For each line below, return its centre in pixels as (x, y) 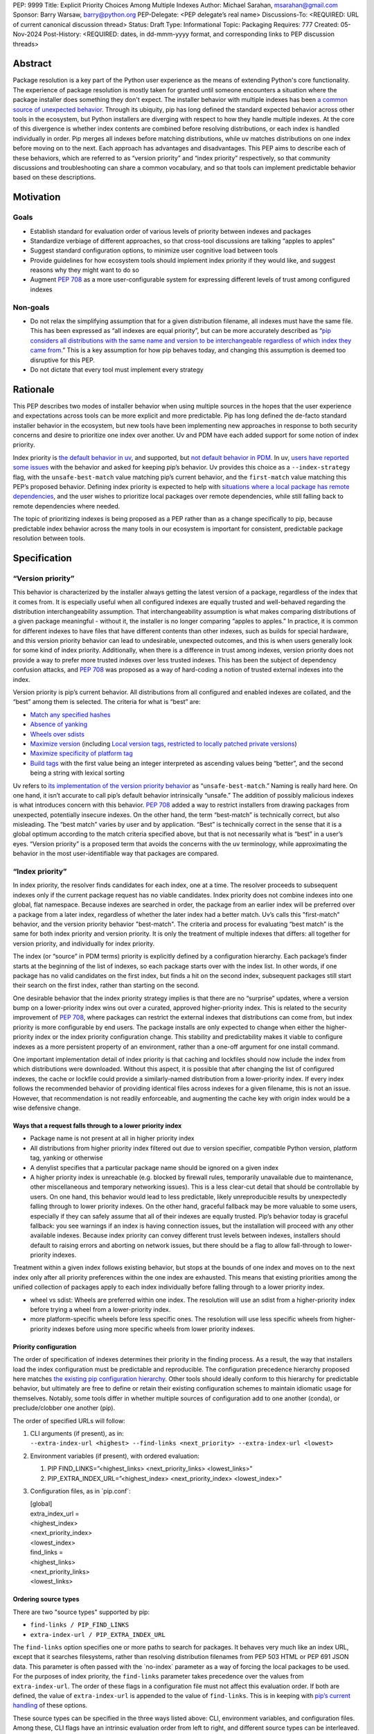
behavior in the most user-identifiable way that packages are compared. (116, 854)
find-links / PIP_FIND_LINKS (80, 1625)
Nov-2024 (27, 34)
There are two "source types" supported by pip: (81, 1612)
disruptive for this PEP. (62, 360)
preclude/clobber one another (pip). (64, 1408)
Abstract (32, 63)
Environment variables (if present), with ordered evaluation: (115, 1456)
